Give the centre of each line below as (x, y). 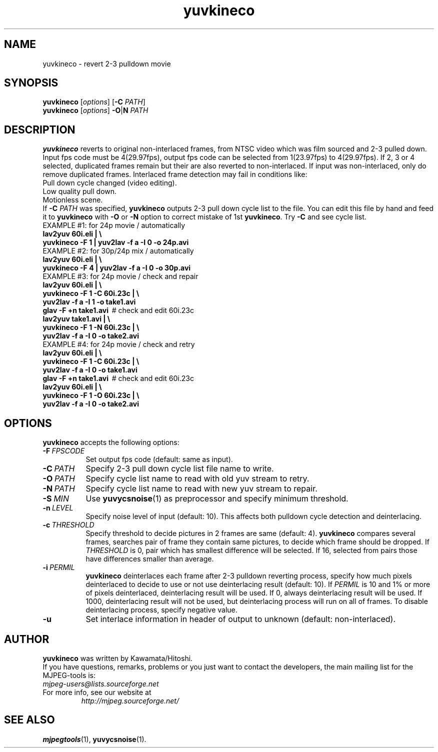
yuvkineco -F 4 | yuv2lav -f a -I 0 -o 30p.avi (117, 268)
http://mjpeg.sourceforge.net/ (130, 700)
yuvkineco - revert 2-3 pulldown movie (107, 63)
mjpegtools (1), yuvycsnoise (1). (94, 739)
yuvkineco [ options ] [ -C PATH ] (94, 102)
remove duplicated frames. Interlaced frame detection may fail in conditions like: (175, 174)
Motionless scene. (73, 200)
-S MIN (56, 499)
